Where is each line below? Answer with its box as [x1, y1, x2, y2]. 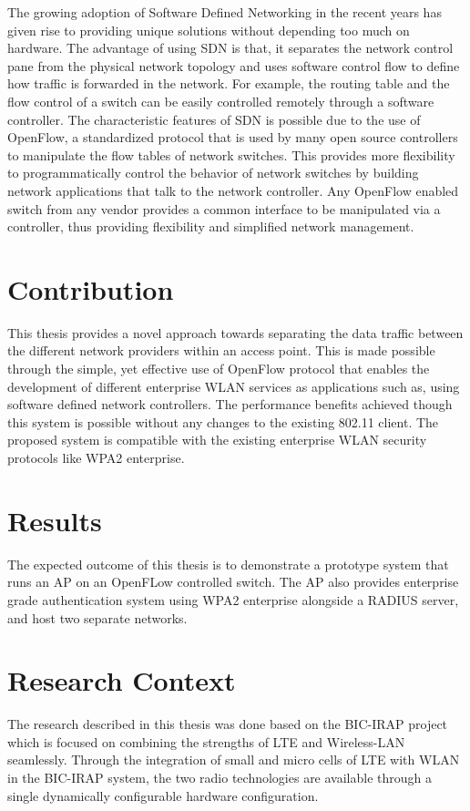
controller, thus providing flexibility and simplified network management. [7, 217, 414, 236]
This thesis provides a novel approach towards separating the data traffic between [7, 323, 464, 342]
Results [7, 501, 102, 539]
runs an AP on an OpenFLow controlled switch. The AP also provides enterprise [7, 572, 459, 591]
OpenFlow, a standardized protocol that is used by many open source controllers [7, 128, 458, 147]
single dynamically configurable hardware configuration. [7, 785, 319, 805]
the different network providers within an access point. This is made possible [7, 341, 435, 360]
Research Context [7, 662, 236, 699]
